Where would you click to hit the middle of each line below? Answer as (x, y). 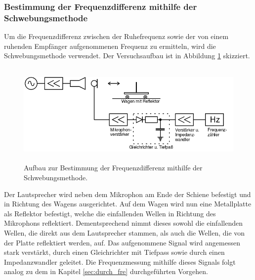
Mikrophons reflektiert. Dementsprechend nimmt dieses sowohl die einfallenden (123, 223)
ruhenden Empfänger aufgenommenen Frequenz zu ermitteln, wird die (110, 46)
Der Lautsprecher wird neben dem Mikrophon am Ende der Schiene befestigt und (127, 194)
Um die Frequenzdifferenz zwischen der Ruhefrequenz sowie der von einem (116, 36)
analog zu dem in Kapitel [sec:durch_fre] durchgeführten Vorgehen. (106, 271)
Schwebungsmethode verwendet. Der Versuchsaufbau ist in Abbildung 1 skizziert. (127, 56)
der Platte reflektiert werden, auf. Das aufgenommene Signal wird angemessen (122, 242)
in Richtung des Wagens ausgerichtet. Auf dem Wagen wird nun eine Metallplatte (128, 204)
